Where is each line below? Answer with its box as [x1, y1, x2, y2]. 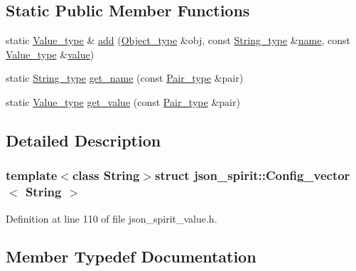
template [6, 166, 58, 184]
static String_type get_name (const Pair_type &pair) [6, 70, 244, 85]
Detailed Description [6, 129, 161, 151]
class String [72, 166, 140, 184]
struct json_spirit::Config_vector [155, 166, 350, 184]
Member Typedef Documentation [6, 245, 257, 267]
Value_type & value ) [6, 46, 95, 61]
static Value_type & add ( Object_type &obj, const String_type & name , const [6, 33, 350, 48]
